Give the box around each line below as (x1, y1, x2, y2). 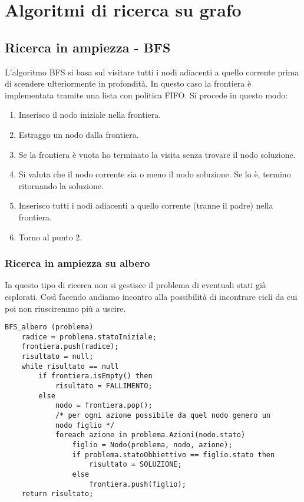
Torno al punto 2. (18, 230, 82, 243)
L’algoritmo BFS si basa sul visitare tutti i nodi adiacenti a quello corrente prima (5, 65, 299, 78)
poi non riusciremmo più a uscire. (5, 302, 126, 314)
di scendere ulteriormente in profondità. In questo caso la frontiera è (5, 77, 252, 90)
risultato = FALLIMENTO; (55, 382, 153, 391)
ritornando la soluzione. (18, 179, 104, 191)
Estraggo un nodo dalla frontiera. (18, 128, 139, 140)
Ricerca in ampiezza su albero (5, 256, 150, 270)
